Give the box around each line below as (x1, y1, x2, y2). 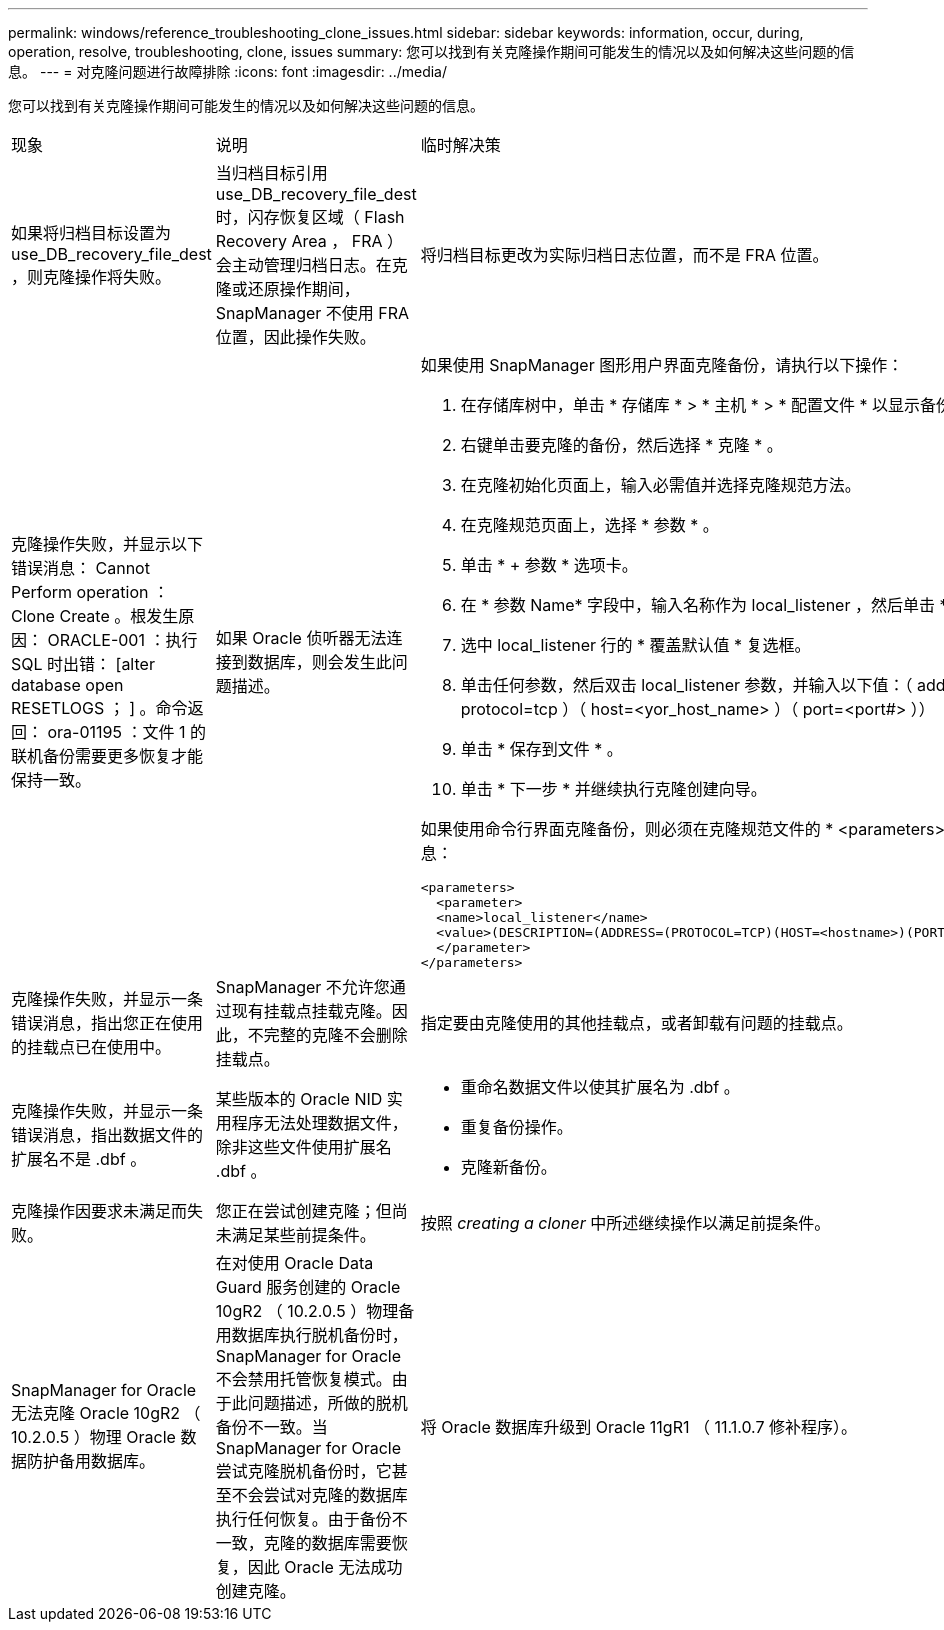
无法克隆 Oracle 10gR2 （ (11, 1403, 201, 1423)
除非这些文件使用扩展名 (215, 1137, 392, 1157)
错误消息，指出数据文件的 (11, 1125, 204, 1145)
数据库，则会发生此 (247, 652, 392, 672)
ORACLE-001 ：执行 (47, 630, 198, 650)
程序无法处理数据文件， (231, 1113, 408, 1133)
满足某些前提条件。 (231, 1225, 376, 1245)
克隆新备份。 (460, 1157, 557, 1177)
